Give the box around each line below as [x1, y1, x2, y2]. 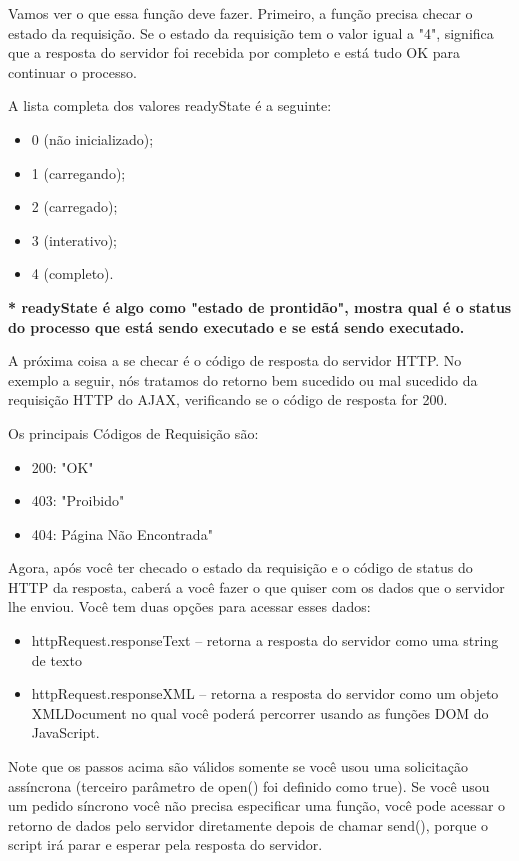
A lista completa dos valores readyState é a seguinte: [8, 95, 332, 116]
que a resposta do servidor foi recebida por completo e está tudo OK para [8, 42, 461, 63]
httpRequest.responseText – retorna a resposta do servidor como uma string [31, 630, 499, 651]
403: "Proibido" [31, 490, 125, 511]
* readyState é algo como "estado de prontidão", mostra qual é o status [8, 296, 512, 317]
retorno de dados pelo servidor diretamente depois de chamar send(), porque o [8, 814, 489, 835]
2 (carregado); [31, 196, 118, 217]
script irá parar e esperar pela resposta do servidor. [8, 834, 323, 855]
